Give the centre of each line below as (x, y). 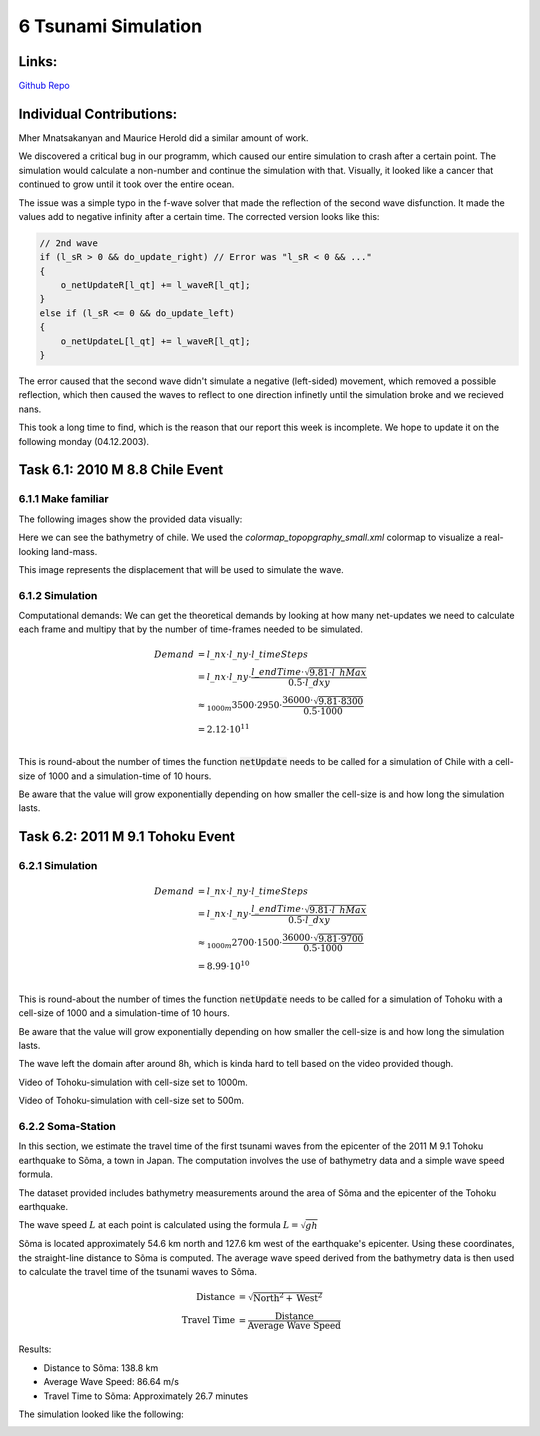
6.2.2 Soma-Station (67, 1126)
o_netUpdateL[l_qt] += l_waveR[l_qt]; (155, 341)
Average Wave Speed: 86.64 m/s (111, 1382)
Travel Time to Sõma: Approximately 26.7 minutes (146, 1396)
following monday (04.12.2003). (84, 441)
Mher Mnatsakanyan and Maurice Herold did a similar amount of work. (163, 137)
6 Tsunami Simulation (110, 26)
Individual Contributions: (98, 113)
